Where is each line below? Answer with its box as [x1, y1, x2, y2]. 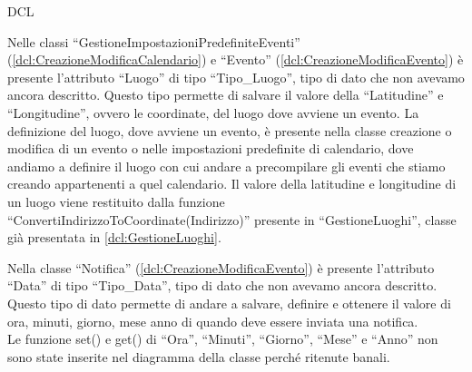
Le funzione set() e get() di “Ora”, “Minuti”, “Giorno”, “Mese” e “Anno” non [7, 329, 438, 348]
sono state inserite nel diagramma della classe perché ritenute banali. [7, 347, 390, 366]
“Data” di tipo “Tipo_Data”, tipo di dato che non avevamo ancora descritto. [7, 276, 438, 295]
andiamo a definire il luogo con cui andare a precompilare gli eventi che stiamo [7, 156, 446, 175]
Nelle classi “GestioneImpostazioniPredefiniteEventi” [7, 32, 300, 51]
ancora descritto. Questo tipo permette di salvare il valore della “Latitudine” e [7, 85, 444, 104]
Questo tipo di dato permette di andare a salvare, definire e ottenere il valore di [7, 293, 451, 312]
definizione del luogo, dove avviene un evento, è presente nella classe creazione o [7, 121, 452, 140]
